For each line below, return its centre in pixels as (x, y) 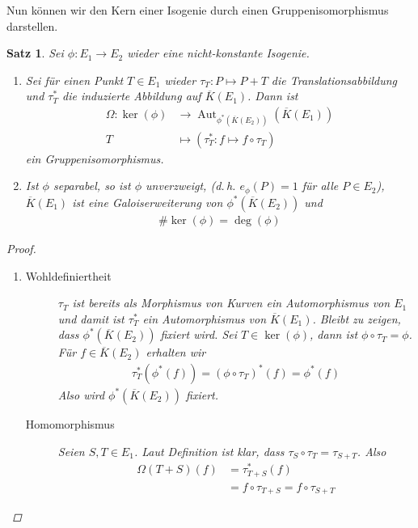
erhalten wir (176, 352)
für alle (320, 186)
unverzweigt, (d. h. (191, 186)
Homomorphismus (70, 423)
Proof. (21, 248)
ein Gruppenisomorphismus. (95, 158)
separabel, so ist (92, 186)
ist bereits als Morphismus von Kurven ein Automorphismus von (231, 303)
